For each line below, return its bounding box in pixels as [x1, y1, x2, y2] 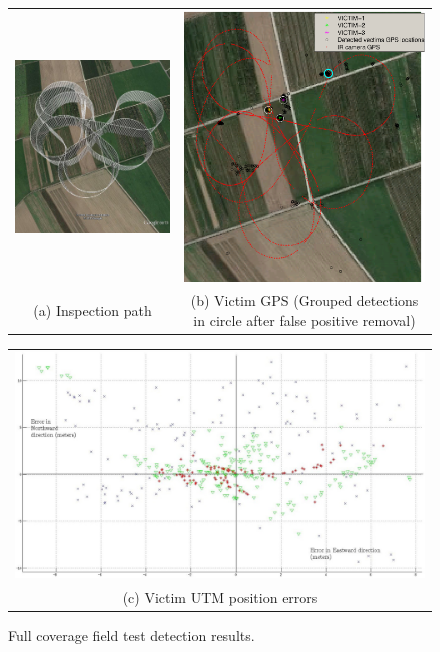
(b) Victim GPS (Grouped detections [190, 290, 419, 311]
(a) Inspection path [33, 300, 152, 321]
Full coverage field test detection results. [8, 625, 255, 646]
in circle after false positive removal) [193, 310, 416, 331]
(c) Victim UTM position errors [122, 587, 318, 608]
